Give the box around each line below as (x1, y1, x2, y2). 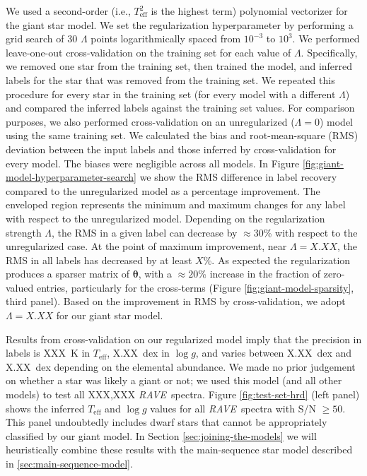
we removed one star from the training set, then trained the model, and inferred (6, 59, 353, 73)
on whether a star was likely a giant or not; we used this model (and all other (6, 373, 342, 388)
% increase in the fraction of (198, 266, 321, 281)
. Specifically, (301, 44, 358, 59)
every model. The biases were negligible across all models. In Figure (6, 155, 300, 170)
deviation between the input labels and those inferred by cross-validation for (6, 141, 337, 156)
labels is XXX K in (6, 345, 91, 360)
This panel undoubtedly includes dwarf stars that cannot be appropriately (6, 415, 327, 429)
